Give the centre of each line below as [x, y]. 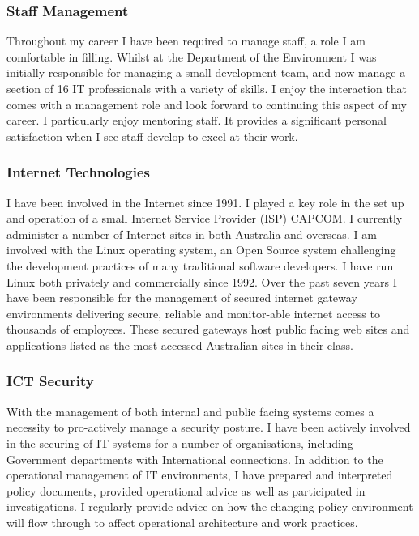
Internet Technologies [78, 172]
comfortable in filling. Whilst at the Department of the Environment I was [192, 56]
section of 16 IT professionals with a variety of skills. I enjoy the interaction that [207, 88]
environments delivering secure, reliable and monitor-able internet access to [193, 313]
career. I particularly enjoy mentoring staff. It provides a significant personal [197, 120]
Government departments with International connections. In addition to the [195, 459]
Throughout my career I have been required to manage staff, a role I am [186, 41]
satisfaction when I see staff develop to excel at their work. [152, 136]
